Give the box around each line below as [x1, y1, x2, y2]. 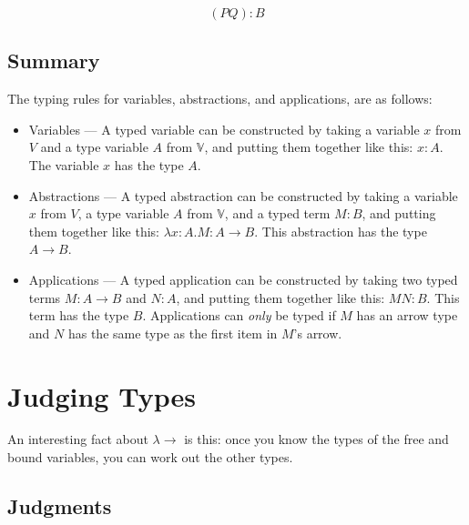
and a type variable [40, 137, 148, 156]
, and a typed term [224, 204, 331, 223]
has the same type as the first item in [67, 323, 278, 342]
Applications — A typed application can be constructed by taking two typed [28, 269, 458, 288]
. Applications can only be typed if [142, 306, 336, 325]
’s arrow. [293, 323, 342, 342]
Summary [7, 46, 100, 75]
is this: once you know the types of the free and [184, 429, 449, 449]
